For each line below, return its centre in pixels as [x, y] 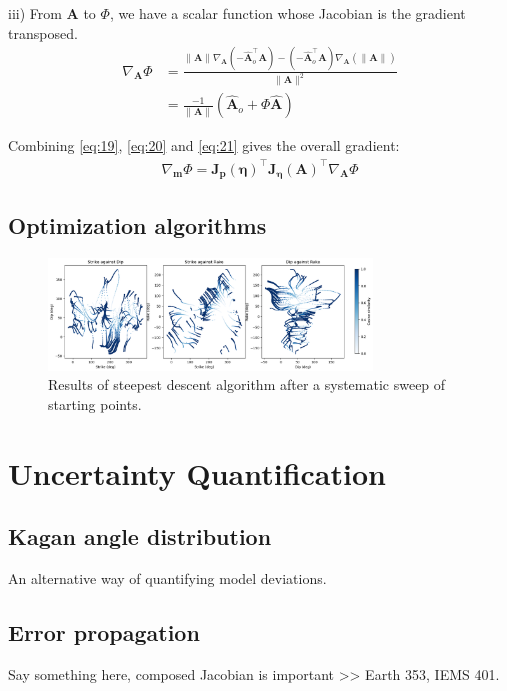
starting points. [95, 403]
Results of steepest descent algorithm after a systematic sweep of [247, 384]
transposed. [43, 32]
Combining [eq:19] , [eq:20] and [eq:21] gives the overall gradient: [204, 145]
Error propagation [104, 631]
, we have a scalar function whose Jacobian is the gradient [287, 13]
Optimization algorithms [137, 225]
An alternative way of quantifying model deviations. [167, 577]
